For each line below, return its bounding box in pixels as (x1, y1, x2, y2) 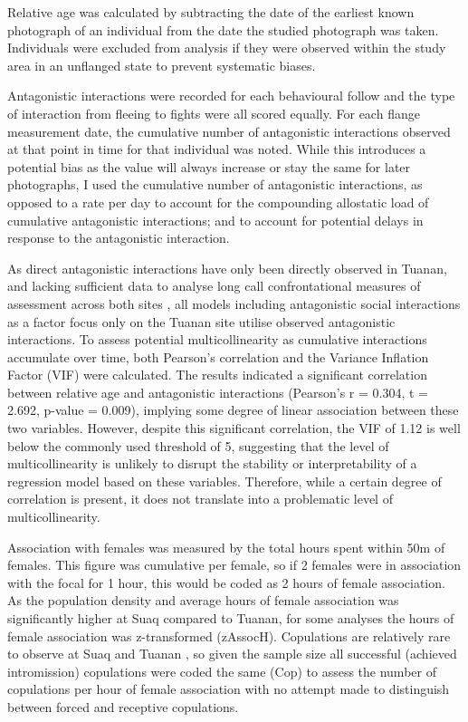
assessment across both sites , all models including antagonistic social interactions (7, 294, 461, 313)
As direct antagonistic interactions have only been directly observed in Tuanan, (7, 258, 447, 277)
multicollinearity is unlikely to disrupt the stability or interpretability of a (7, 454, 417, 473)
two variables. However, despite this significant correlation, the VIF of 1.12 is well (7, 419, 461, 438)
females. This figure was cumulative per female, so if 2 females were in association (7, 555, 462, 574)
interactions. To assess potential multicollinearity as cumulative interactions (7, 330, 427, 349)
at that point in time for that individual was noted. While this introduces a (7, 140, 426, 159)
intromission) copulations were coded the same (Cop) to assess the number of (7, 661, 436, 680)
